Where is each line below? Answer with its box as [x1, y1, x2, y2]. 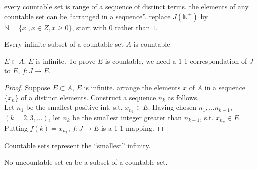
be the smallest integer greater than [72, 112, 182, 123]
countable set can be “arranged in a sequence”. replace [4, 11, 171, 21]
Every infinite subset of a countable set [4, 39, 124, 49]
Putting [4, 122, 28, 133]
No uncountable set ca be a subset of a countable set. [4, 157, 168, 167]
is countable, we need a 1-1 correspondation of [105, 55, 247, 66]
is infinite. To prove [36, 55, 96, 66]
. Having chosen [148, 102, 196, 112]
